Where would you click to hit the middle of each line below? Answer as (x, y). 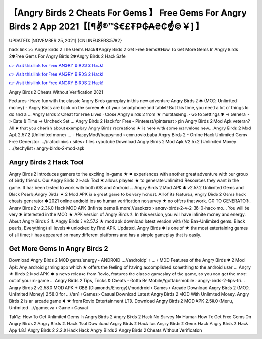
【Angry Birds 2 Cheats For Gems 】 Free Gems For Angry (128, 13)
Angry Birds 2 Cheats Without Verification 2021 (56, 92)
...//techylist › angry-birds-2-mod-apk (47, 148)
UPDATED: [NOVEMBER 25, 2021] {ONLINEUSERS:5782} (65, 41)
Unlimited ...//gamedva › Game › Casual (49, 307)
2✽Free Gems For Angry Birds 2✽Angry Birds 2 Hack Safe (67, 56)
